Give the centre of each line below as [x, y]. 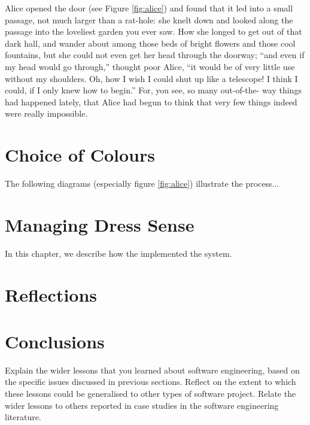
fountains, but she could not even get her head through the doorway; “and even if [155, 55]
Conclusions [55, 341]
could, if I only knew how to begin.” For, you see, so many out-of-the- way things [153, 90]
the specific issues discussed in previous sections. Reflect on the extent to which [151, 382]
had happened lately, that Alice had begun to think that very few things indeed [151, 101]
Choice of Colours [80, 155]
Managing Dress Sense [100, 224]
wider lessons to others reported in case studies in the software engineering [142, 405]
